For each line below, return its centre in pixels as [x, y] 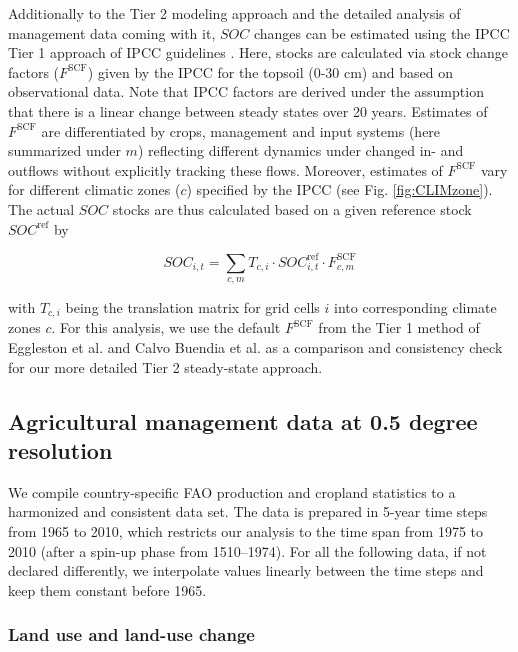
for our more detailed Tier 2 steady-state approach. [165, 366]
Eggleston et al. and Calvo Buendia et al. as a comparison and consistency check [255, 347]
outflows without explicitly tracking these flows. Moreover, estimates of [225, 169]
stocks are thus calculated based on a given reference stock [292, 208]
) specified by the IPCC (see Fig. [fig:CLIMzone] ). [339, 189]
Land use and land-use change [131, 634]
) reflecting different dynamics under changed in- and [300, 150]
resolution [60, 450]
